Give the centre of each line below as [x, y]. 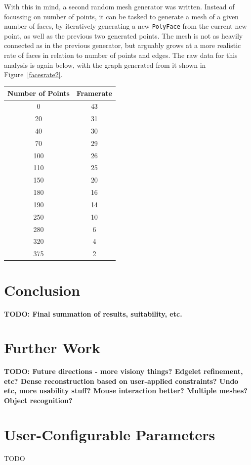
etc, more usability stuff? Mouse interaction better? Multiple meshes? [126, 391]
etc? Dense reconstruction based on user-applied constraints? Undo [121, 381]
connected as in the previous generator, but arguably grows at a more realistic [123, 45]
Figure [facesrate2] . [33, 74]
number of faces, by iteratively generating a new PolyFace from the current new [125, 26]
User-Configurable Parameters [110, 434]
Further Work [52, 348]
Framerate [94, 93]
